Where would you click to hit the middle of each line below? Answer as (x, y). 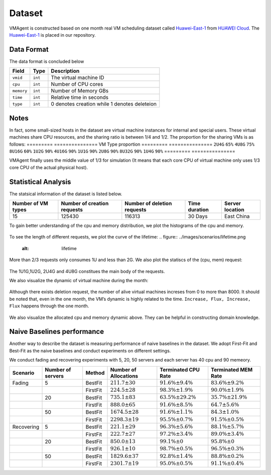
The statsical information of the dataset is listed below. (66, 194)
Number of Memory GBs (80, 91)
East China (237, 216)
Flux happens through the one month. (49, 306)
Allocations (124, 376)
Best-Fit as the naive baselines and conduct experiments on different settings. (90, 350)
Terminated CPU (180, 370)
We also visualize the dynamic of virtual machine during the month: (79, 280)
